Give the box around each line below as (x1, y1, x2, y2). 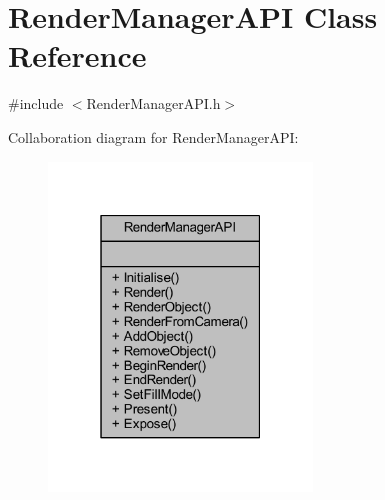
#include (8, 93, 64, 114)
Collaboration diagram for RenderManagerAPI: (8, 126, 299, 147)
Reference (8, 35, 147, 76)
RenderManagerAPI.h (86, 93, 221, 114)
